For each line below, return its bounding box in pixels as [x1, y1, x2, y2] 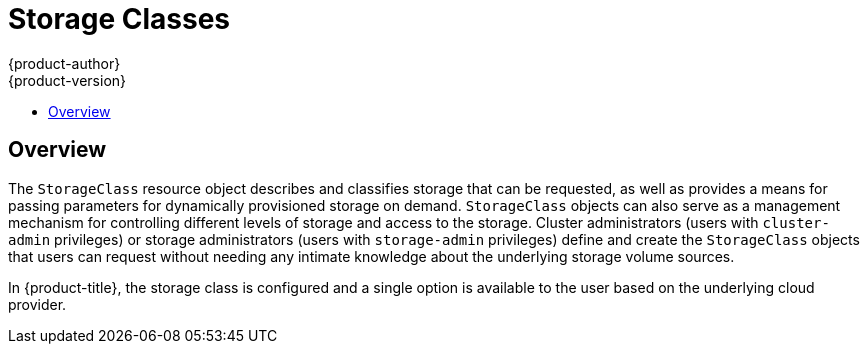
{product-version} [8, 71, 127, 89]
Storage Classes [8, 2, 231, 36]
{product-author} [8, 54, 121, 72]
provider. [8, 295, 67, 313]
